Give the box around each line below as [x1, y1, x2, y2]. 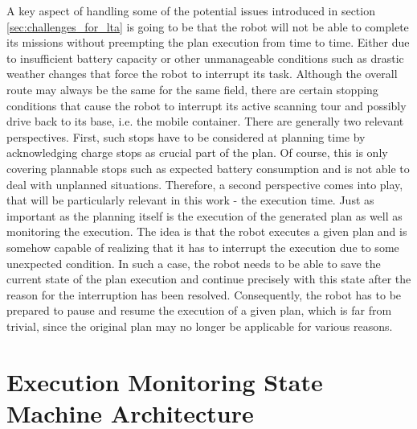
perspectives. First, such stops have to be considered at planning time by [6, 128, 366, 145]
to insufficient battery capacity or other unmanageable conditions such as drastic [6, 49, 404, 66]
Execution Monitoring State [6, 365, 323, 398]
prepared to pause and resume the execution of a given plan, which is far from [6, 302, 392, 319]
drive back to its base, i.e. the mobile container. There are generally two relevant [6, 113, 404, 130]
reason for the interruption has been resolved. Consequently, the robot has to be [6, 286, 402, 303]
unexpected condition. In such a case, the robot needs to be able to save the [6, 254, 381, 271]
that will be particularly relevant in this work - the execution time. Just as [6, 192, 374, 208]
